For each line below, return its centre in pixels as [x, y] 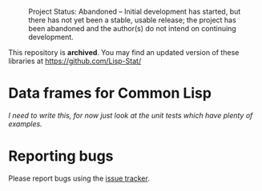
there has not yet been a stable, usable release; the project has [132, 20]
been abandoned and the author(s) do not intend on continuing [132, 28]
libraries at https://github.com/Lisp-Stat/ [75, 61]
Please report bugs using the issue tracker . [79, 178]
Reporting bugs [61, 156]
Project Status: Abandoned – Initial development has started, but [135, 12]
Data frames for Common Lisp [110, 93]
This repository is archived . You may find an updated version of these [124, 52]
